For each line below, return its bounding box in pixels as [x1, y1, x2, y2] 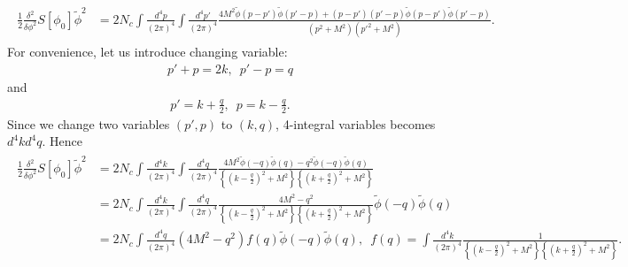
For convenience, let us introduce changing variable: [7, 42, 288, 61]
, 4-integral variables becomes [275, 114, 436, 133]
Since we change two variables [7, 114, 170, 133]
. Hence [42, 132, 82, 150]
